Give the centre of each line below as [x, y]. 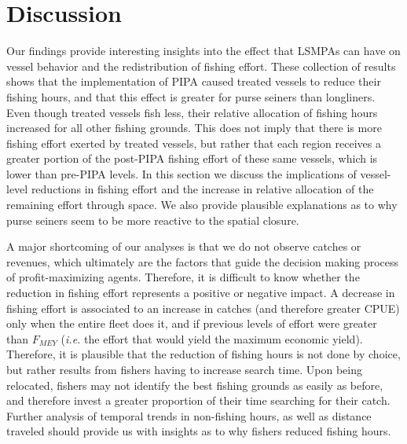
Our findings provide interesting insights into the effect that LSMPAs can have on [203, 51]
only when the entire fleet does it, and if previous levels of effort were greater [192, 323]
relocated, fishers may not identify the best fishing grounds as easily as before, [195, 385]
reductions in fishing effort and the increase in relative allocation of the [202, 189]
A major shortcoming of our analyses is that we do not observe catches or [184, 246]
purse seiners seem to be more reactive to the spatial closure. [153, 220]
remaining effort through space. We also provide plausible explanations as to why [202, 205]
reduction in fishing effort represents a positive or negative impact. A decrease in [201, 293]
